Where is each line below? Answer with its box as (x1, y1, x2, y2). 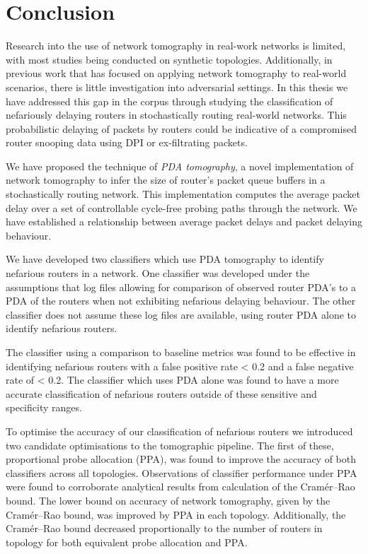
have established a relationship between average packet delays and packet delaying (6, 214, 362, 229)
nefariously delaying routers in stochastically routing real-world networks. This (6, 107, 347, 122)
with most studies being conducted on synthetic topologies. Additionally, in (6, 52, 333, 66)
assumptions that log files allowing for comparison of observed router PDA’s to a (6, 279, 357, 294)
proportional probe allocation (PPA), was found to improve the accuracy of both (6, 452, 357, 466)
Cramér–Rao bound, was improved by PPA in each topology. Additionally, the (6, 507, 346, 521)
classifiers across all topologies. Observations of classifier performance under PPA (6, 465, 357, 480)
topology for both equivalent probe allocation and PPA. (6, 534, 248, 549)
